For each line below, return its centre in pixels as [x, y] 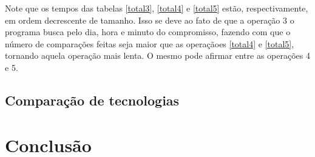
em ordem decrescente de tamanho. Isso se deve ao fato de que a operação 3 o [150, 20]
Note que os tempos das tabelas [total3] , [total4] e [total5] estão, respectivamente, [157, 8]
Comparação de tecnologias [92, 100]
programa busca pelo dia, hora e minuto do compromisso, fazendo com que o [148, 32]
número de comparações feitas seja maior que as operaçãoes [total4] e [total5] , [150, 43]
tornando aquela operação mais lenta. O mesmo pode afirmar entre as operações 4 [157, 55]
